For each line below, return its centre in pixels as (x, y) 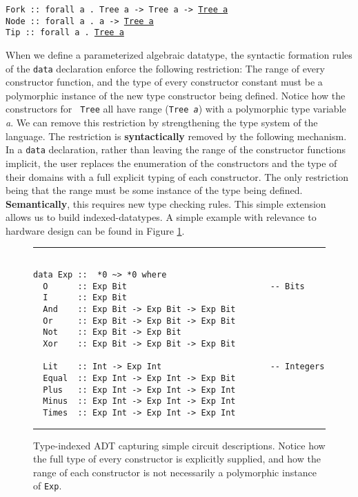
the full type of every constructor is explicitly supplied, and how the (177, 459)
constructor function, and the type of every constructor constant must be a (164, 82)
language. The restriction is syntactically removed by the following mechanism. (176, 136)
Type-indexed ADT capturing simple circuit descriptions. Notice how (179, 445)
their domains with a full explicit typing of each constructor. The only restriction (177, 176)
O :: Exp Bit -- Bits (174, 286)
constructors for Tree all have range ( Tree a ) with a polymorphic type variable (176, 109)
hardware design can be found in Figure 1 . (95, 230)
